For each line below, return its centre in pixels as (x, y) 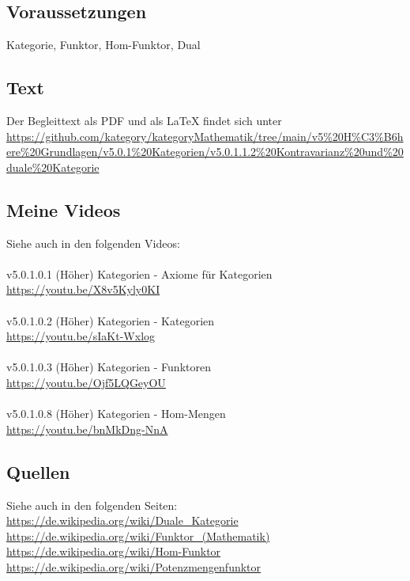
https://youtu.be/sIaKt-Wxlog (81, 336)
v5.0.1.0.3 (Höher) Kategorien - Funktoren (109, 367)
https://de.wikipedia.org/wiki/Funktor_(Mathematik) (138, 535)
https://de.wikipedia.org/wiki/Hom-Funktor (114, 551)
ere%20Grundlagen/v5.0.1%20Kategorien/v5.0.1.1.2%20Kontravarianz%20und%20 (205, 152)
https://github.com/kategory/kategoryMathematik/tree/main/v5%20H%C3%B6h (205, 136)
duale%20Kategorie (53, 167)
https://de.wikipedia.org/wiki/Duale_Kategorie (122, 520)
